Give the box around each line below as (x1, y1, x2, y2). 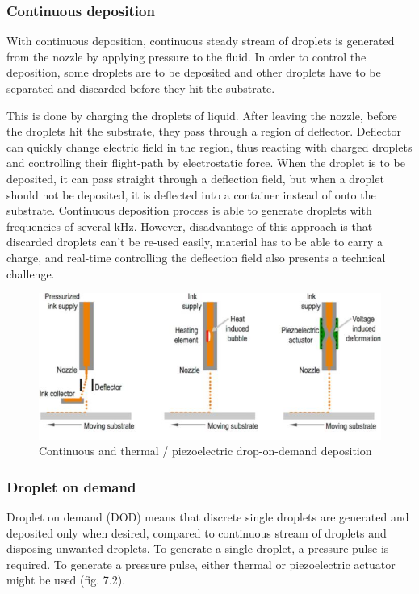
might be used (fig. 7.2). (6, 571, 126, 588)
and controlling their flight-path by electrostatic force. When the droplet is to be (6, 154, 405, 171)
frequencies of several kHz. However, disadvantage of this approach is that (6, 217, 373, 234)
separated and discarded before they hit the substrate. (6, 80, 275, 96)
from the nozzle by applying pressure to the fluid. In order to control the (6, 48, 367, 65)
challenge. (6, 265, 55, 282)
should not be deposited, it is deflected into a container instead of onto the (6, 186, 376, 203)
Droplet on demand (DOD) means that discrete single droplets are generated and (6, 508, 409, 525)
